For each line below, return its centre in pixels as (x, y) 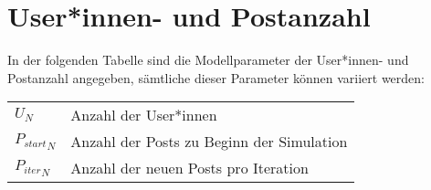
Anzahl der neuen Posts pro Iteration (189, 168)
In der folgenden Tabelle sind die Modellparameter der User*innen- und (208, 60)
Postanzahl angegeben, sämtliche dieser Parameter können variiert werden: (216, 77)
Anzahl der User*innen (144, 115)
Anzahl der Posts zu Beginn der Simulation (209, 142)
